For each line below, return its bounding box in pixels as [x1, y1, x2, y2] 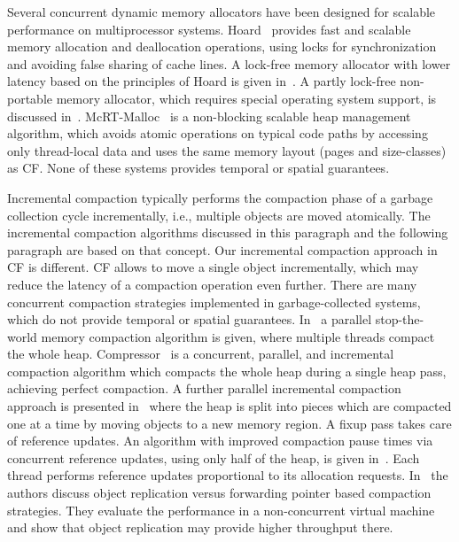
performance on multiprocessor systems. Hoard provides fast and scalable [7, 19, 411, 38]
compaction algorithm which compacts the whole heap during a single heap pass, [7, 361, 447, 380]
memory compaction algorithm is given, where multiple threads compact [41, 327, 435, 345]
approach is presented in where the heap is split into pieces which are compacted [7, 397, 452, 415]
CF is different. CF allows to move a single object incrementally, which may [7, 258, 419, 276]
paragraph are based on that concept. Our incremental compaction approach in [7, 240, 438, 259]
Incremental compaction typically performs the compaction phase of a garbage [7, 188, 433, 206]
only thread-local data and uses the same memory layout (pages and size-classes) [7, 141, 447, 159]
